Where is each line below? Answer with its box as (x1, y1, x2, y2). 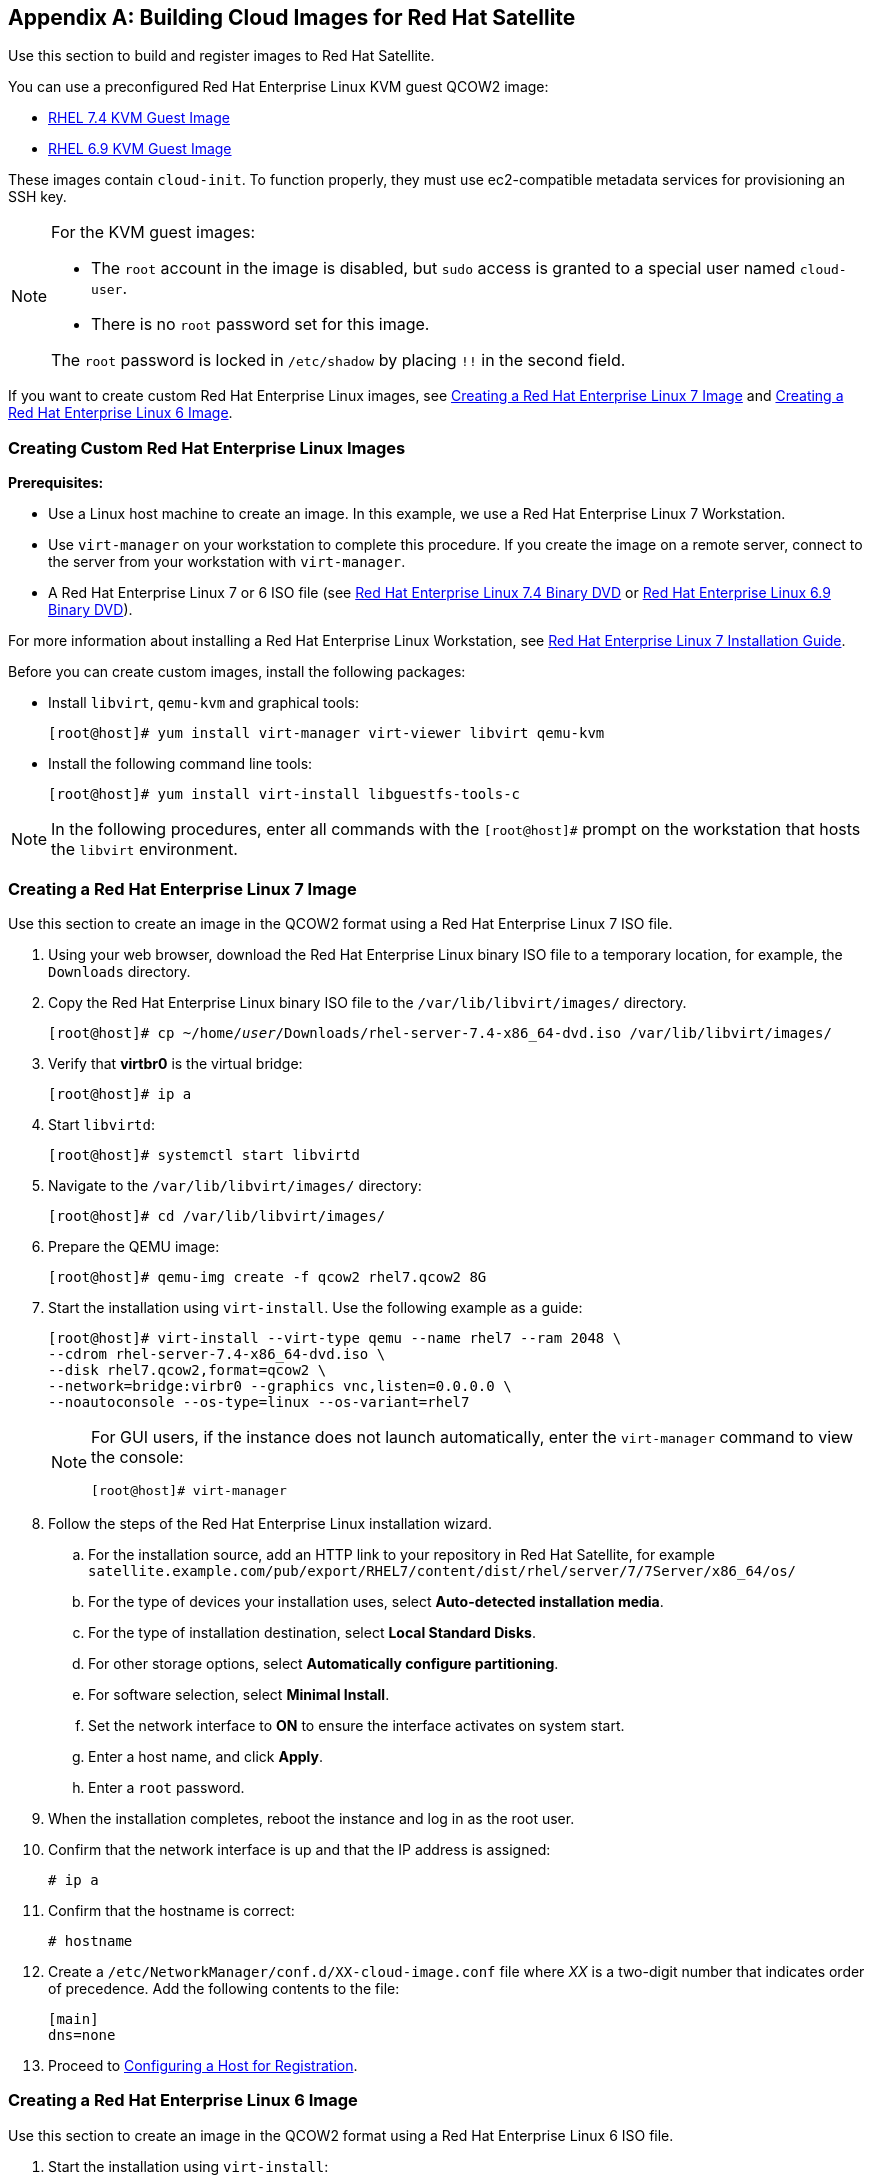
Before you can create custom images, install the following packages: (8, 663, 466, 681)
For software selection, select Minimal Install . (88, 1685, 390, 1703)
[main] (48, 2010, 99, 2027)
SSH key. (8, 188, 67, 206)
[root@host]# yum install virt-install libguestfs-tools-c (48, 786, 521, 803)
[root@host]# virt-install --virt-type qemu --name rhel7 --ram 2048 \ (48, 1329, 622, 1346)
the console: (91, 1446, 184, 1467)
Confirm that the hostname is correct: (48, 1901, 295, 1919)
